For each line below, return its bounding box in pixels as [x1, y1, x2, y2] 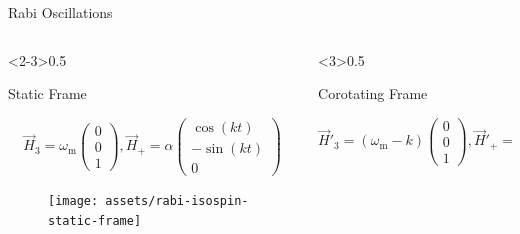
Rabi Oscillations [8, 2, 113, 22]
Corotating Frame [318, 83, 428, 104]
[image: [48, 193, 99, 208]
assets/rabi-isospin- [105, 193, 249, 208]
